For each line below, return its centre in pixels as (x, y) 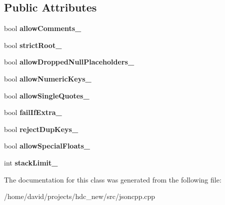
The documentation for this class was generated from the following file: (113, 179)
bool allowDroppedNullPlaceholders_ (69, 62)
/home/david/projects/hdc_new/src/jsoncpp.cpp (80, 196)
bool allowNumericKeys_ (48, 78)
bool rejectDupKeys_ (41, 129)
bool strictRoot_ (33, 45)
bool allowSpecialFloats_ (47, 146)
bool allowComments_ (43, 28)
